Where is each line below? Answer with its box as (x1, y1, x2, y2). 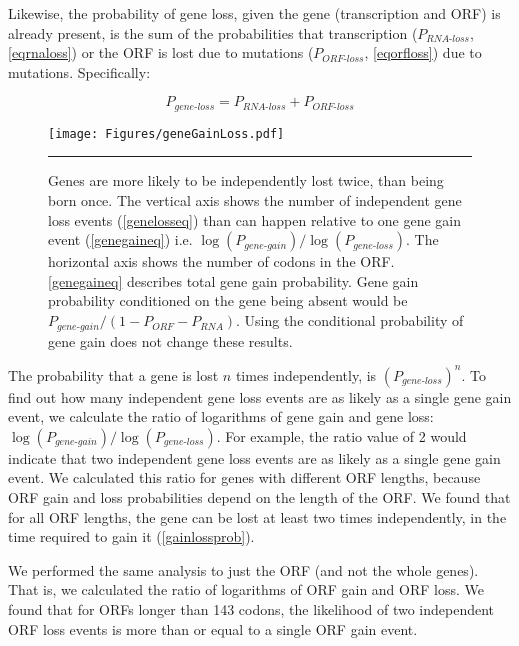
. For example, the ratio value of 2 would (216, 425, 467, 446)
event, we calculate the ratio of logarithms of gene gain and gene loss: (8, 406, 434, 427)
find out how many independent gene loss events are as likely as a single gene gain (8, 386, 512, 407)
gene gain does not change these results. (48, 330, 293, 351)
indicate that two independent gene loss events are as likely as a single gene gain (8, 447, 501, 468)
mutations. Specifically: (8, 61, 151, 82)
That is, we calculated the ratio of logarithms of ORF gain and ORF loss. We (8, 579, 484, 600)
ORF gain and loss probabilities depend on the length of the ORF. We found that (8, 486, 511, 507)
